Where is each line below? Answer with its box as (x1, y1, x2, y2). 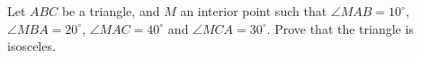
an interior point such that (180, 2, 327, 20)
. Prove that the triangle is (266, 19, 414, 37)
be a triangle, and (61, 2, 160, 20)
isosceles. (7, 37, 56, 55)
